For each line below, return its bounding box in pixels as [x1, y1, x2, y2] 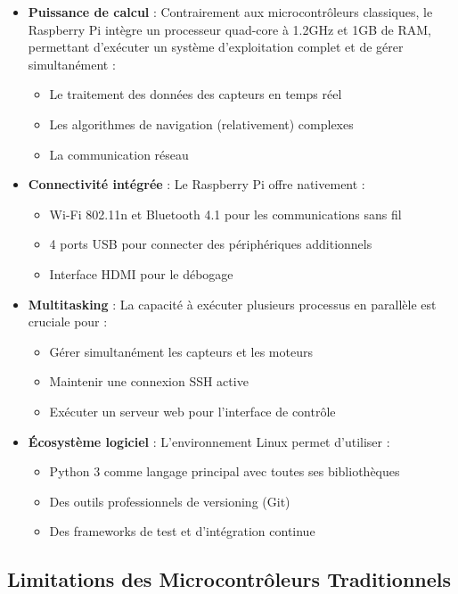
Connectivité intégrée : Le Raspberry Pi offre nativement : [28, 175, 365, 194]
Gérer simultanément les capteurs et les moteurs [49, 342, 313, 360]
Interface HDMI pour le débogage [49, 264, 233, 283]
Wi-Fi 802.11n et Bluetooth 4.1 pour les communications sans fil [49, 204, 402, 223]
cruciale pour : [28, 312, 108, 331]
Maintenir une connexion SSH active [49, 372, 249, 391]
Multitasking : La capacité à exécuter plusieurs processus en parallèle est [28, 294, 437, 313]
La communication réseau [49, 144, 189, 163]
